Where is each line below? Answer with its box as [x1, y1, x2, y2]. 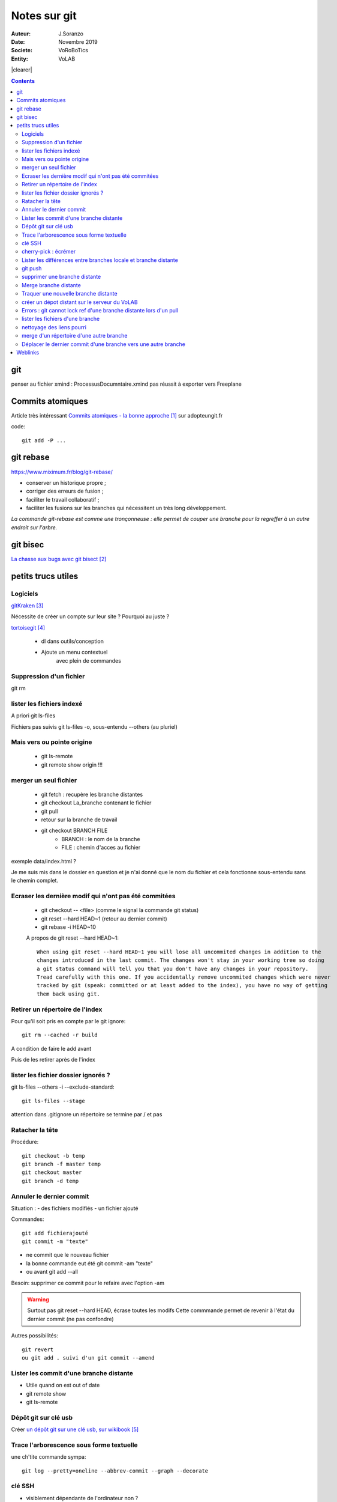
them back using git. [37, 990, 100, 997]
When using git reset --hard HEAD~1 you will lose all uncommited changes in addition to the [37, 948, 321, 955]
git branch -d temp [22, 1178, 79, 1184]
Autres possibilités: [11, 1332, 58, 1339]
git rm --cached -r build [22, 1032, 98, 1039]
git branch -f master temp [22, 1160, 101, 1167]
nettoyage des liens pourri [22, 323, 87, 330]
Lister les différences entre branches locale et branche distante [22, 256, 178, 264]
